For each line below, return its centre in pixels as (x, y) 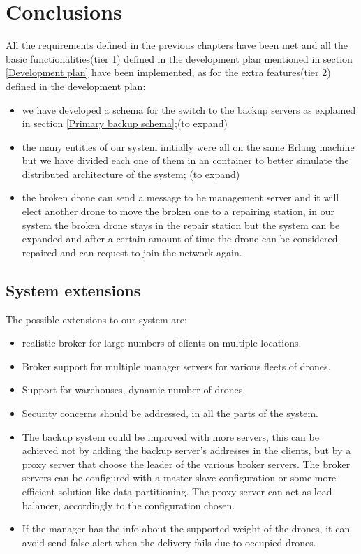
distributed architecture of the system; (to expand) (131, 174)
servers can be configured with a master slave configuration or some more (179, 478)
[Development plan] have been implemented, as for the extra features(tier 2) (168, 72)
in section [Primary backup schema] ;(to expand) (125, 123)
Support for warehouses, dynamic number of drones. (134, 389)
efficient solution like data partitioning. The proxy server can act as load (177, 491)
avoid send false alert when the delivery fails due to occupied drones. (169, 542)
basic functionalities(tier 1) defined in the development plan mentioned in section (179, 58)
